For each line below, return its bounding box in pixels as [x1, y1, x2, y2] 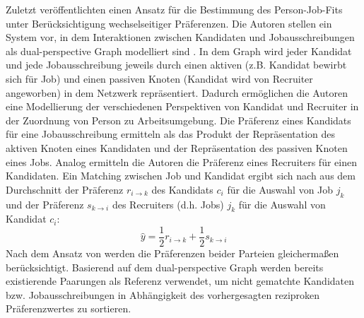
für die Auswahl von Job [227, 182, 334, 196]
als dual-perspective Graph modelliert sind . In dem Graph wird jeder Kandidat [6, 43, 352, 58]
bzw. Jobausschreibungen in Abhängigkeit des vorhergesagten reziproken [6, 287, 320, 302]
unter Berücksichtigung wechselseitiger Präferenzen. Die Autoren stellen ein [6, 16, 332, 30]
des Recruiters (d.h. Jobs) [112, 196, 224, 211]
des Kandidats [151, 182, 213, 196]
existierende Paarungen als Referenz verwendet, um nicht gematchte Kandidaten [6, 273, 355, 288]
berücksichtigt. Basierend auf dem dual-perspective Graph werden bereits [6, 259, 324, 274]
